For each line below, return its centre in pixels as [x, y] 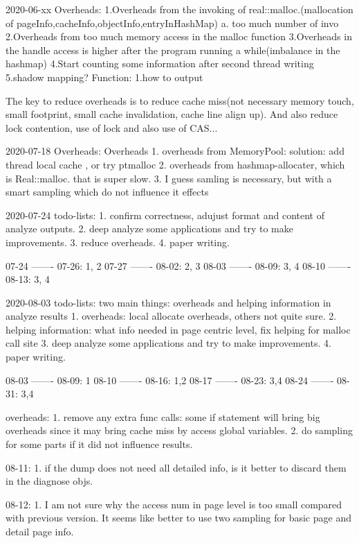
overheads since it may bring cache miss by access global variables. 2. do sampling [179, 430]
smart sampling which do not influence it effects [107, 192]
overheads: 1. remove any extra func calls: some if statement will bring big [163, 416]
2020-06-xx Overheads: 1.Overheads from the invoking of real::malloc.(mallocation [179, 9]
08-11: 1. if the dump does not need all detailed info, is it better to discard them [176, 467]
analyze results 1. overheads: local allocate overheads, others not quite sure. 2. [171, 316]
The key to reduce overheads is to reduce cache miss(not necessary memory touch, [180, 100]
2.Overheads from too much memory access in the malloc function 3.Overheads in [179, 36]
